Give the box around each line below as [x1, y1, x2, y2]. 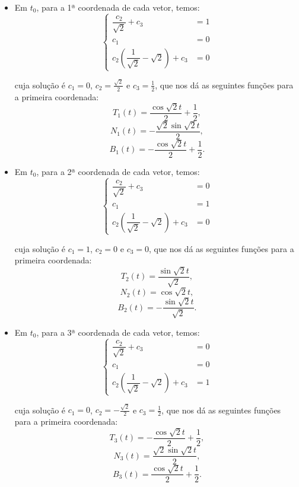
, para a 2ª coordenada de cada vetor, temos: [36, 165, 200, 177]
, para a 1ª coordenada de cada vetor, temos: [36, 1, 200, 13]
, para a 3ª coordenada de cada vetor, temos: [36, 326, 200, 338]
